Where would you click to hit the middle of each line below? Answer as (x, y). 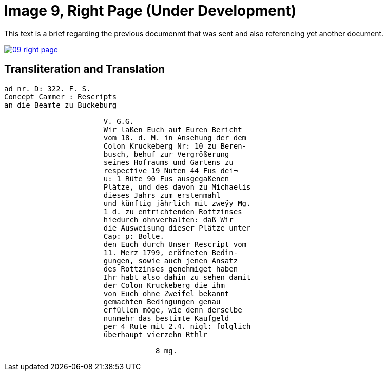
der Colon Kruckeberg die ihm (164, 285)
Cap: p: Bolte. (134, 236)
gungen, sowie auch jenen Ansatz (171, 261)
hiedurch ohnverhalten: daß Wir (168, 220)
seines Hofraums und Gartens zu (168, 162)
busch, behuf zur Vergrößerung (166, 154)
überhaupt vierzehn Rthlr (156, 334)
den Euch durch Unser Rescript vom (175, 244)
